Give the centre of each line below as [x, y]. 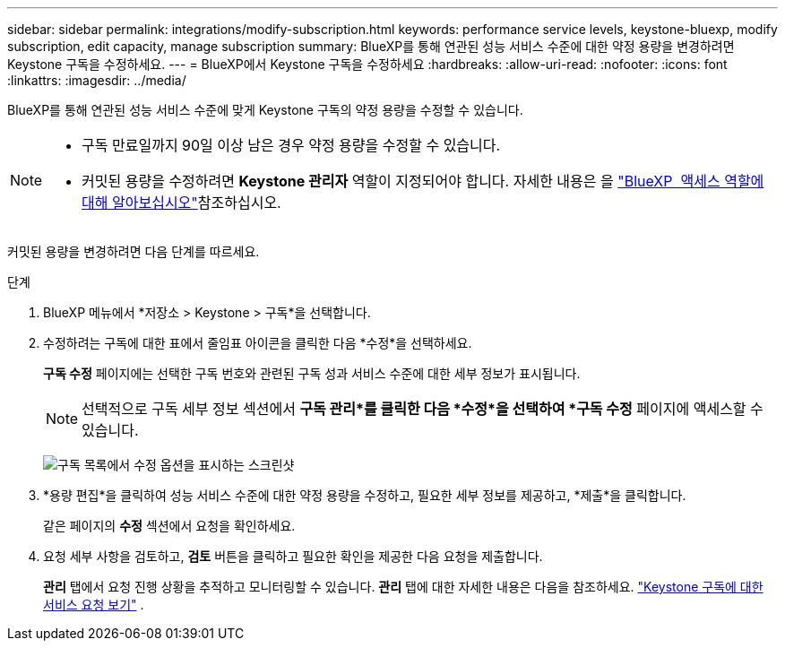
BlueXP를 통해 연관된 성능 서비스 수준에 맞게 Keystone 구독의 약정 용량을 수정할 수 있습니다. [265, 110]
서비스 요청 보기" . [94, 605]
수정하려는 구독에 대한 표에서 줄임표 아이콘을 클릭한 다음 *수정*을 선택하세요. [258, 343]
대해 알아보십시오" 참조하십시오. [181, 203]
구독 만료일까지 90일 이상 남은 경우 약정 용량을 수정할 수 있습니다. [291, 145]
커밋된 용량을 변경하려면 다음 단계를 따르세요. [134, 251]
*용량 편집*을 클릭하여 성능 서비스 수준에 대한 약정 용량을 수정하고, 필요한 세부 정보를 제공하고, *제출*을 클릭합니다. [365, 495]
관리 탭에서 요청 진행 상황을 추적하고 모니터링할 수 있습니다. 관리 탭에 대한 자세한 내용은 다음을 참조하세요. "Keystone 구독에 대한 [403, 587]
